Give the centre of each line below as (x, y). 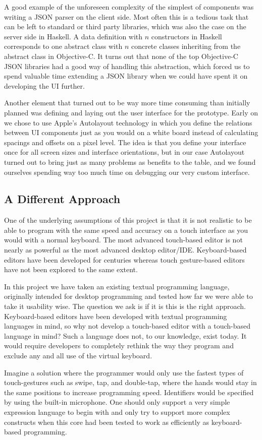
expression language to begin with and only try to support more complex (117, 412)
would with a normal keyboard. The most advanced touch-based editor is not (123, 240)
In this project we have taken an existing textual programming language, (117, 286)
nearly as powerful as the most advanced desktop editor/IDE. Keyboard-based (125, 250)
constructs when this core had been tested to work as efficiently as (107, 422)
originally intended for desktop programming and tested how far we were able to (128, 296)
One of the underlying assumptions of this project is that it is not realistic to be (128, 220)
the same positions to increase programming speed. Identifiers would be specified (129, 392)
